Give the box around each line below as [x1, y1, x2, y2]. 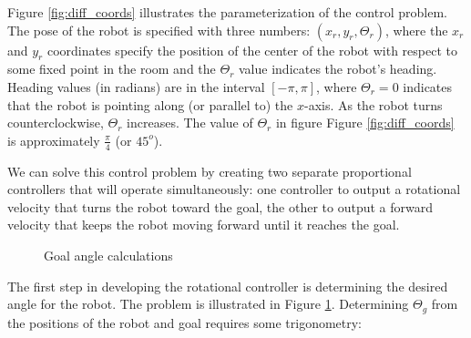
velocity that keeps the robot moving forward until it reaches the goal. [7, 215, 400, 234]
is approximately [7, 130, 100, 149]
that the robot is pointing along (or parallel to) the [7, 95, 293, 114]
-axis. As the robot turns [303, 95, 443, 114]
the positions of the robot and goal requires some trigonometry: [7, 312, 363, 332]
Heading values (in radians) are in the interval [7, 77, 265, 96]
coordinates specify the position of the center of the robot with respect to [46, 40, 457, 59]
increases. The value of [127, 113, 253, 132]
